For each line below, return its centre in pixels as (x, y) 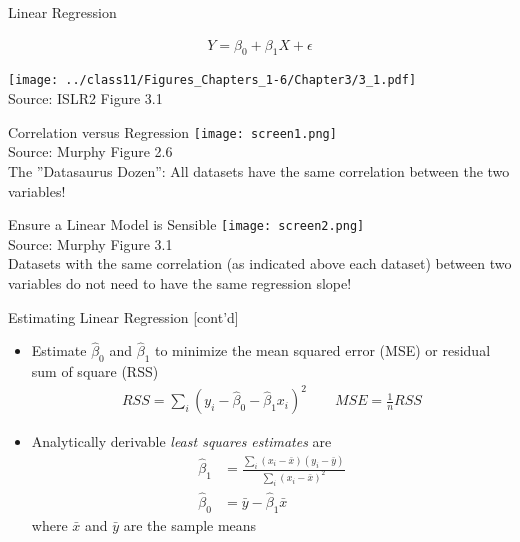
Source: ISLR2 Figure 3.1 (85, 98)
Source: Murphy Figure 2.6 (90, 151)
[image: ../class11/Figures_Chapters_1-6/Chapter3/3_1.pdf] (212, 80)
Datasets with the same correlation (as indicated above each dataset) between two (260, 263)
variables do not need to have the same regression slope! (180, 282)
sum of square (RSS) (95, 371)
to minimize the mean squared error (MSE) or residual (322, 350)
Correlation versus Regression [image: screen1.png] (172, 131)
